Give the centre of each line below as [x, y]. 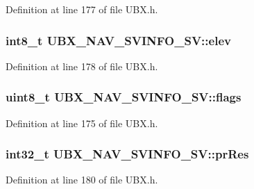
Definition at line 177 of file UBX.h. [82, 9]
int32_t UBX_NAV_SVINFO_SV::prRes [127, 154]
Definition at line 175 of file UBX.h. [82, 123]
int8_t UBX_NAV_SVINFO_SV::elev [118, 40]
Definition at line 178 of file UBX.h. [82, 66]
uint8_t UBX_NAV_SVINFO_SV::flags [124, 97]
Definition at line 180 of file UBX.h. [82, 180]
